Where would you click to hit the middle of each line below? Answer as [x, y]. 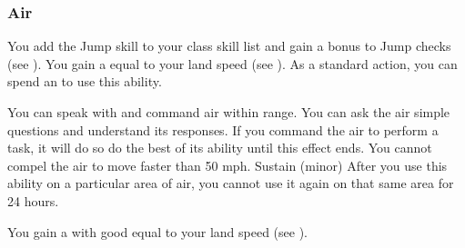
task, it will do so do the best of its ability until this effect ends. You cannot [220, 148]
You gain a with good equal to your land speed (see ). [157, 231]
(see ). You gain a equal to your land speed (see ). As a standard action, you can [232, 63]
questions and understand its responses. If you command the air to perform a [223, 129]
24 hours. [33, 200]
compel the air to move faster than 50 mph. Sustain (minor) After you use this [227, 165]
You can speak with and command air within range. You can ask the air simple [229, 112]
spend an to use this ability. [85, 81]
